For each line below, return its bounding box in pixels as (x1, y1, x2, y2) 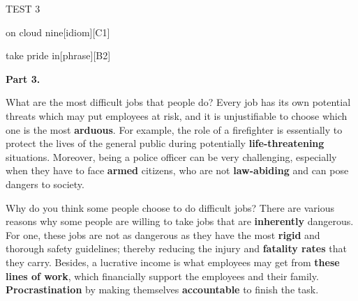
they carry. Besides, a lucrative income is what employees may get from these (6, 254, 340, 269)
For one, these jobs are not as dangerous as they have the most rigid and (6, 227, 320, 242)
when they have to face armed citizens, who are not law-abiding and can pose (6, 163, 349, 178)
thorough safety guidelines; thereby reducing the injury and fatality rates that (6, 241, 347, 256)
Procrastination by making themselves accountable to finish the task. (6, 282, 319, 297)
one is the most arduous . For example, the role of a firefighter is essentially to (6, 122, 343, 137)
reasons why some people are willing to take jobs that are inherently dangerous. (6, 214, 354, 229)
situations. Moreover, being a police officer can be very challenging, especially (6, 149, 337, 164)
